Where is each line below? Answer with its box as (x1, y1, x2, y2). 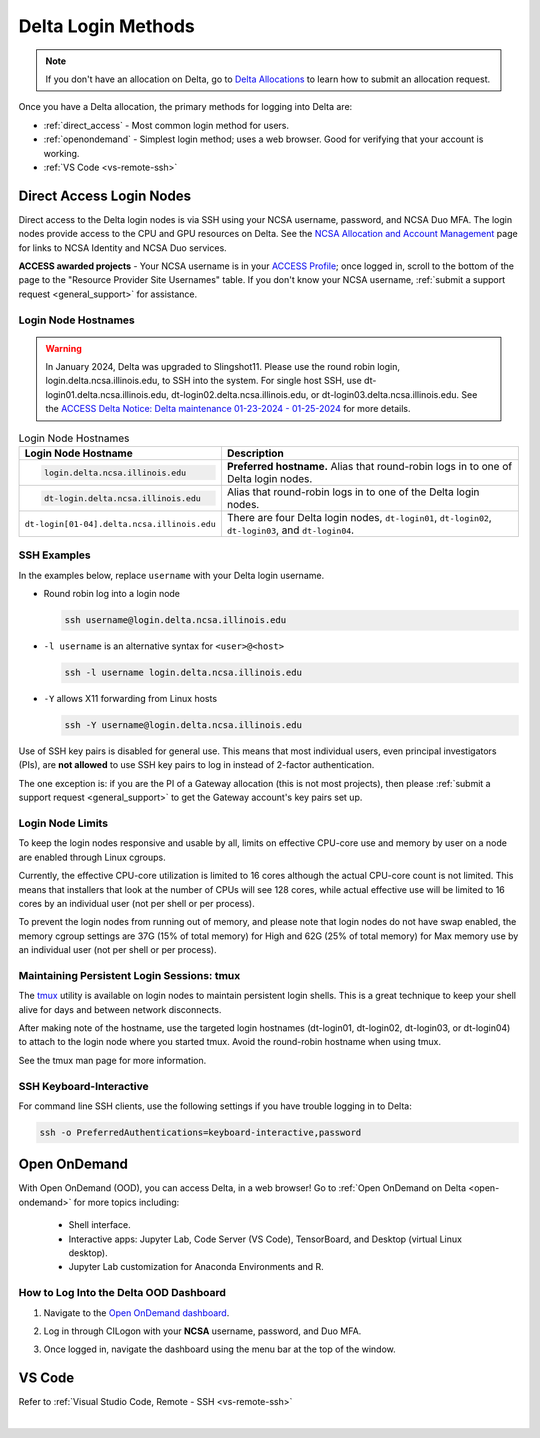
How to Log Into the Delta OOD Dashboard (18, 1286, 227, 1300)
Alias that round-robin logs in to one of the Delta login (226, 485, 480, 499)
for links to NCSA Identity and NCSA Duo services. (18, 241, 227, 254)
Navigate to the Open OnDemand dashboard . (43, 1306, 230, 1319)
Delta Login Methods (18, 15, 195, 37)
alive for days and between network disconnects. (18, 1003, 222, 1015)
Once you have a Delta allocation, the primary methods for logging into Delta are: (18, 101, 353, 113)
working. (43, 147, 80, 159)
